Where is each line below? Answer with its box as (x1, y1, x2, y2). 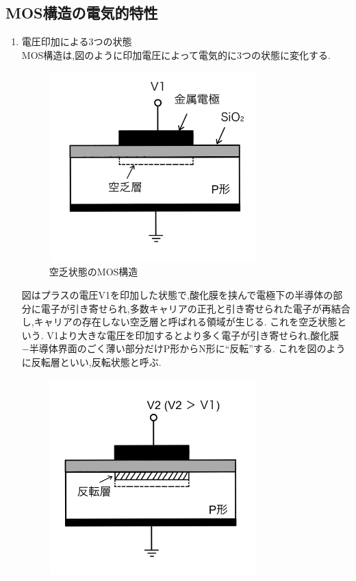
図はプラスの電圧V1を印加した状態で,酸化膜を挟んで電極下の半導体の (21, 288, 333, 302)
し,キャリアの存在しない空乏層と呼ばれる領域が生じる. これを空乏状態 (21, 314, 338, 329)
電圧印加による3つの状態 (21, 34, 132, 49)
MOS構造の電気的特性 (5, 2, 158, 23)
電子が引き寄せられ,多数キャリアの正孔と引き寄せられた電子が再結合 (40, 301, 351, 315)
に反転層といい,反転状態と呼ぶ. (21, 354, 162, 369)
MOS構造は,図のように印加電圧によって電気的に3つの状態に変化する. (21, 47, 331, 62)
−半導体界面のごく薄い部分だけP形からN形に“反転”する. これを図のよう (21, 341, 346, 356)
